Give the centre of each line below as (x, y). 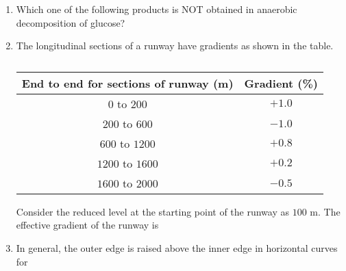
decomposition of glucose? (71, 22)
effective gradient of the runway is (87, 225)
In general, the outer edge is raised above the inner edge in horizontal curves (177, 247)
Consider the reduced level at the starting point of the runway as (153, 211)
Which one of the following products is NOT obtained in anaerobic (157, 9)
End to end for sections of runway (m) (127, 83)
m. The (325, 211)
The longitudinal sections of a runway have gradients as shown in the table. (175, 46)
